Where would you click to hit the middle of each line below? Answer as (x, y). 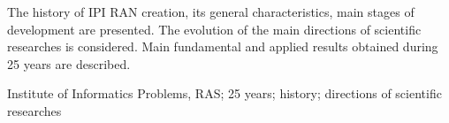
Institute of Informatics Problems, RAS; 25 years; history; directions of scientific (224, 93)
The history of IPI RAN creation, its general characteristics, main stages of (211, 12)
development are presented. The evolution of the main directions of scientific (214, 29)
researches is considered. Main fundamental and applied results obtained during (223, 46)
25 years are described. (69, 63)
